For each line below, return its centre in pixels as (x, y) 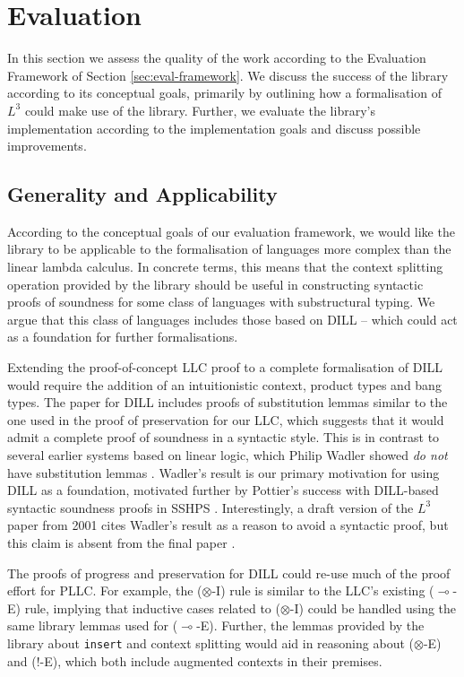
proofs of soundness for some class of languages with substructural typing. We (221, 302)
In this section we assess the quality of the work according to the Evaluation (217, 58)
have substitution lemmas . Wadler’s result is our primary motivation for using (223, 472)
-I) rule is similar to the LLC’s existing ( (323, 590)
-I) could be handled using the (373, 608)
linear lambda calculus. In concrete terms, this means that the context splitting (225, 267)
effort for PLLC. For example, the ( (105, 590)
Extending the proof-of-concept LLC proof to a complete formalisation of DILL (225, 367)
